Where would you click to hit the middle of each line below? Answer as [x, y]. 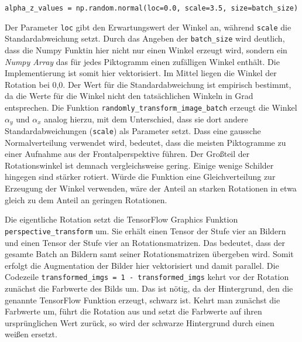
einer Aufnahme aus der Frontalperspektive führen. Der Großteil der [127, 154]
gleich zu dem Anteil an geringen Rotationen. [86, 199]
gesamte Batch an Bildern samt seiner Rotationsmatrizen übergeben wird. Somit [149, 254]
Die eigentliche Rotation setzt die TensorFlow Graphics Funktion [121, 219]
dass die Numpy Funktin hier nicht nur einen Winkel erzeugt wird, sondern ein [146, 49]
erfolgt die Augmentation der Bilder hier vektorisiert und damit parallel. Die [142, 265]
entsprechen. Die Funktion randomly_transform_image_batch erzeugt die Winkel [151, 107]
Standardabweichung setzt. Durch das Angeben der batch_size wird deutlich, [145, 38]
